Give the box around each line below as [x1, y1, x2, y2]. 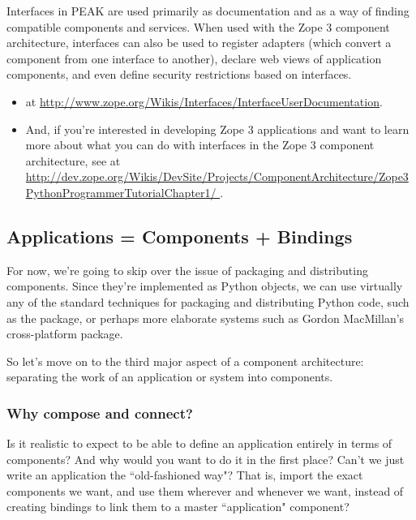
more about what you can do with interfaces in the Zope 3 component [25, 136, 375, 153]
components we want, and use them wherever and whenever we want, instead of [6, 482, 404, 499]
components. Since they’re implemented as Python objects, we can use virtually [6, 277, 403, 294]
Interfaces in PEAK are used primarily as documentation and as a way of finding [6, 2, 410, 19]
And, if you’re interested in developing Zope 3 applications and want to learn [25, 120, 410, 137]
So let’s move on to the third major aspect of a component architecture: [6, 352, 364, 369]
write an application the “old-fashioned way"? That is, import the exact [6, 466, 363, 483]
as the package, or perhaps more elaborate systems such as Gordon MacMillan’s [6, 309, 405, 326]
